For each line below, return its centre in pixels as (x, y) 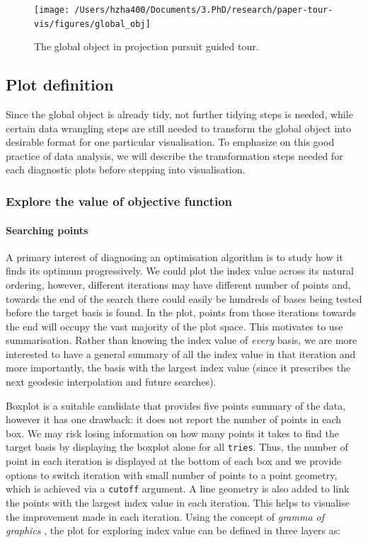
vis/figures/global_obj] (92, 24)
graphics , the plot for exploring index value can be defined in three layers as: (173, 530)
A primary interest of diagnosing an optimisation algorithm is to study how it (174, 256)
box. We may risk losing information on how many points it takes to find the (172, 433)
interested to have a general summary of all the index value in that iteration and (181, 353)
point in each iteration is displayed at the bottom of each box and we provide (174, 461)
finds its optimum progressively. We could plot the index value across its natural (180, 271)
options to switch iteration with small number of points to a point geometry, (172, 474)
